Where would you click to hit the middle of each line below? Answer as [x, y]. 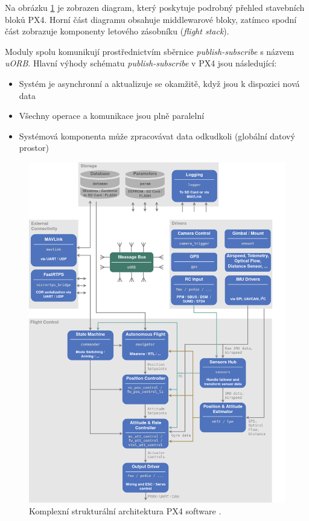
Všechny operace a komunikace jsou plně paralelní [112, 116]
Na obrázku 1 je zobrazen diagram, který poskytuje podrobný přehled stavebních [155, 7]
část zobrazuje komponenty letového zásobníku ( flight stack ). [117, 31]
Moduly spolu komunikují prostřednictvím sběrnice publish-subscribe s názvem [150, 51]
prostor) [34, 148]
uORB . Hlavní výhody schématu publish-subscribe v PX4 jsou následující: [141, 63]
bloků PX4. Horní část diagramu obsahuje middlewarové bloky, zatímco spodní [151, 19]
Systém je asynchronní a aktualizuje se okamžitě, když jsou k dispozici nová [159, 83]
